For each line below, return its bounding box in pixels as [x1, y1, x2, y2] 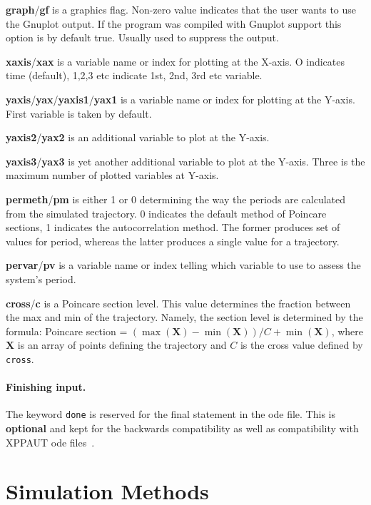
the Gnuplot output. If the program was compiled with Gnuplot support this [6, 16, 342, 31]
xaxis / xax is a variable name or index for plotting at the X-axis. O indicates [6, 53, 345, 68]
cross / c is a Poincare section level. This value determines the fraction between [6, 295, 351, 310]
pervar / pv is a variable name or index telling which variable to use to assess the [6, 257, 361, 272]
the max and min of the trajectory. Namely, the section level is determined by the [6, 310, 363, 325]
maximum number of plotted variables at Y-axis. [6, 168, 219, 183]
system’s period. [6, 271, 76, 286]
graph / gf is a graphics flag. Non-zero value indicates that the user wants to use [6, 2, 357, 16]
